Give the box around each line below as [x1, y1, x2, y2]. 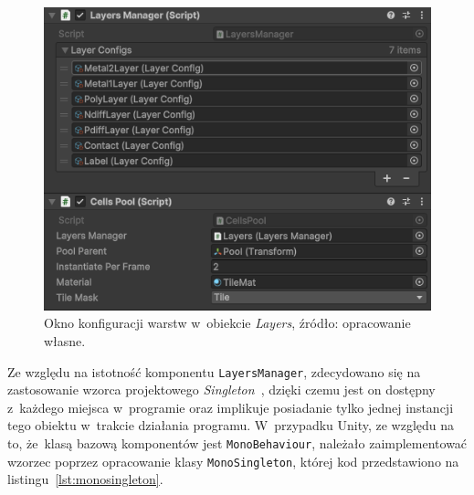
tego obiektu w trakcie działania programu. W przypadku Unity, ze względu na [7, 416, 455, 435]
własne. [44, 331, 86, 350]
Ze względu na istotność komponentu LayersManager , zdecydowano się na [7, 362, 421, 381]
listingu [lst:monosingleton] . [7, 469, 163, 489]
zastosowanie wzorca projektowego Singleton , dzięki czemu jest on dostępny [7, 380, 436, 399]
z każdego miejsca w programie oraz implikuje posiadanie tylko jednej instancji [7, 397, 454, 416]
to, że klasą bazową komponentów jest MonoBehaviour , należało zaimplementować [7, 433, 468, 452]
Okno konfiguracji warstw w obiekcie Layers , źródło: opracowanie [44, 313, 411, 332]
